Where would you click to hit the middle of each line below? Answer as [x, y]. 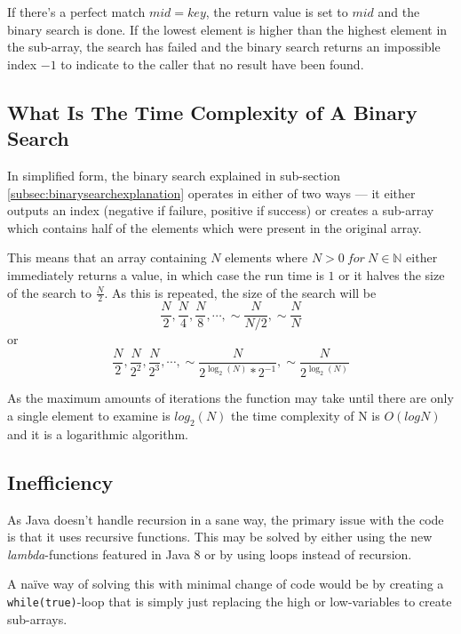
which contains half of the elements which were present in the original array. [215, 227]
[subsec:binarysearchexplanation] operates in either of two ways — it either [211, 193]
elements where [266, 257]
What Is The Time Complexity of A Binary [212, 112]
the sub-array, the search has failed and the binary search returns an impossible [224, 47]
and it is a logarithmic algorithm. [98, 433]
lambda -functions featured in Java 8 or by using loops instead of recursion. [210, 554]
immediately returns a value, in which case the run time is [166, 274]
